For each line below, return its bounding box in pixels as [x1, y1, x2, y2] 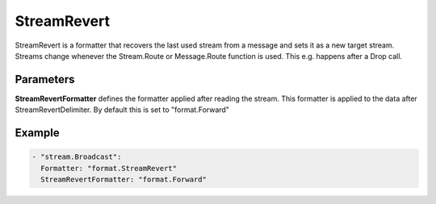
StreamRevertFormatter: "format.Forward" [40, 175, 208, 185]
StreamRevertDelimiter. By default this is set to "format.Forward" [15, 105, 230, 114]
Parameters [15, 73, 75, 86]
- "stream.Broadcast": [31, 152, 122, 161]
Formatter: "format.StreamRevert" [40, 164, 178, 173]
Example [15, 126, 60, 140]
